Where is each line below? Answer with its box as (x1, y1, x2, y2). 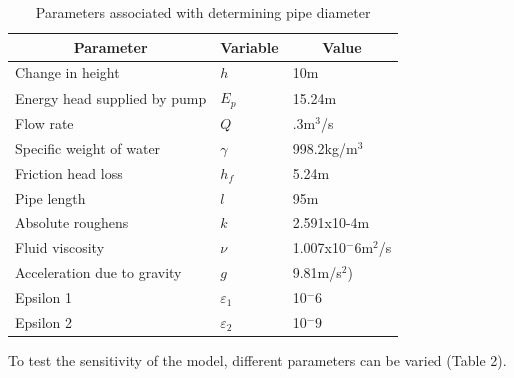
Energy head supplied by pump (15, 87, 207, 108)
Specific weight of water (15, 137, 161, 158)
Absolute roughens (15, 212, 129, 233)
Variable (220, 36, 279, 57)
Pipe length (15, 187, 86, 208)
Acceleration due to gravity (15, 262, 182, 283)
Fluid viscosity (15, 237, 105, 258)
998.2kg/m (292, 137, 358, 158)
